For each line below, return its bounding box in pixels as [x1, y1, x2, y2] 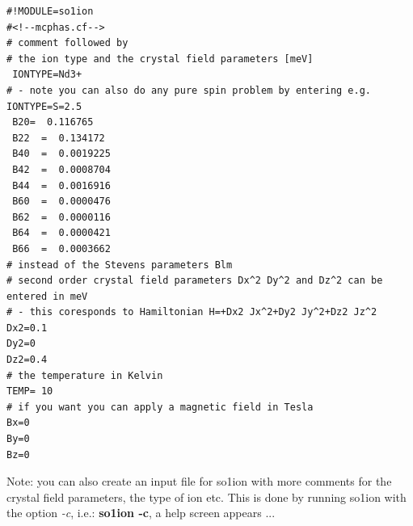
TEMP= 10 [6, 385, 53, 398]
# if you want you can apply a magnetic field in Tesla [6, 401, 314, 413]
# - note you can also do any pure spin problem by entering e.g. [6, 84, 372, 96]
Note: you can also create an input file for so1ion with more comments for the [6, 473, 392, 490]
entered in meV [6, 290, 88, 302]
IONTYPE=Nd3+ [12, 69, 82, 81]
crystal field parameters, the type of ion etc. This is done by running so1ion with [6, 488, 407, 505]
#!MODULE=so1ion [6, 6, 94, 17]
